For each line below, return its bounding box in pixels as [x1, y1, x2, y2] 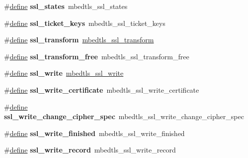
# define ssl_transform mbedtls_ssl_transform [4, 34, 154, 45]
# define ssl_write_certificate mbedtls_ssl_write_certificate [4, 84, 199, 95]
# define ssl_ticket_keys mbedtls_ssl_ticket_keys [4, 17, 165, 28]
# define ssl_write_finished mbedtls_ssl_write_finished [4, 128, 185, 138]
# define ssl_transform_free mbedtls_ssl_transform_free [4, 51, 189, 61]
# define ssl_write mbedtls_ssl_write [4, 68, 124, 78]
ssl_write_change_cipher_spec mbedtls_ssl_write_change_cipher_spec [4, 111, 244, 122]
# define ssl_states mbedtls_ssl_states [4, 1, 128, 11]
